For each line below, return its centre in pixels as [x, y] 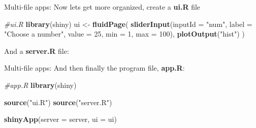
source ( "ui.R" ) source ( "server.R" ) [58, 102]
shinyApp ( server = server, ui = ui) [60, 119]
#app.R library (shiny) [40, 85]
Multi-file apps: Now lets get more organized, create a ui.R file [102, 7]
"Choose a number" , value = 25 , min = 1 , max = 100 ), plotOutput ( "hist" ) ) [124, 34]
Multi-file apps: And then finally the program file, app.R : [94, 68]
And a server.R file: [37, 51]
